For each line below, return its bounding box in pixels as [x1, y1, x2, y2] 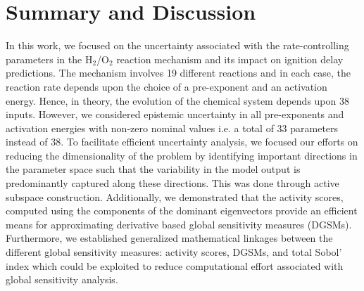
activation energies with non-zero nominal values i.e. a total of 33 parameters [6, 120, 339, 135]
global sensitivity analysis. [6, 272, 118, 287]
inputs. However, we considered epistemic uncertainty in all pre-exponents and [6, 107, 344, 122]
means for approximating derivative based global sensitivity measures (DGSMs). [6, 216, 352, 231]
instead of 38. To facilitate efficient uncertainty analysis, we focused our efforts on [6, 134, 358, 149]
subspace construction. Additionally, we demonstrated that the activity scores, [6, 189, 344, 204]
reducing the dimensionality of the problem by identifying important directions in [6, 148, 358, 162]
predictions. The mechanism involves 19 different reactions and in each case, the [6, 65, 351, 80]
